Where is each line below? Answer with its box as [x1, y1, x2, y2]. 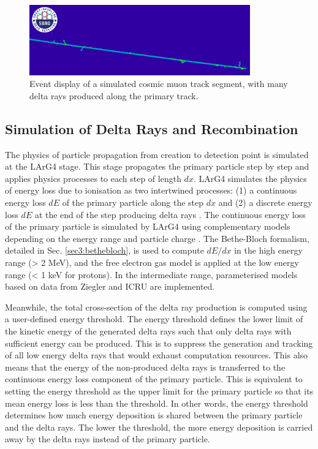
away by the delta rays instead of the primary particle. [5, 432, 210, 445]
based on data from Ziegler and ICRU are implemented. [5, 280, 215, 293]
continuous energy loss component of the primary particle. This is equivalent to [5, 372, 303, 385]
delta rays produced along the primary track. [29, 89, 199, 102]
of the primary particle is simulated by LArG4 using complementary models [5, 220, 290, 233]
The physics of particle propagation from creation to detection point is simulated [5, 148, 309, 160]
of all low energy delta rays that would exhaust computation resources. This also [5, 349, 308, 361]
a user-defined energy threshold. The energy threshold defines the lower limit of [5, 312, 303, 325]
